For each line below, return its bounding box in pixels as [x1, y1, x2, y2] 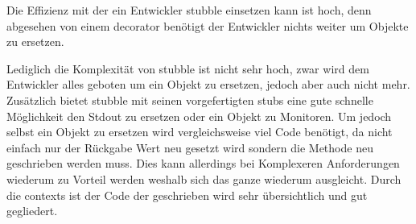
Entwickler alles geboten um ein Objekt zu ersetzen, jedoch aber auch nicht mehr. [6, 76, 410, 93]
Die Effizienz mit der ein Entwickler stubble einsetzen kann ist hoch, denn [6, 2, 372, 18]
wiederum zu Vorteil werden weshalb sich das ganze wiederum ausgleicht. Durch [6, 170, 402, 187]
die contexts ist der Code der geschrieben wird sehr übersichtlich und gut [6, 186, 368, 203]
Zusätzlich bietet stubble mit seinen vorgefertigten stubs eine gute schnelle [6, 91, 373, 108]
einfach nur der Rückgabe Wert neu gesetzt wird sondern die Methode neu [6, 139, 373, 156]
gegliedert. [6, 202, 58, 219]
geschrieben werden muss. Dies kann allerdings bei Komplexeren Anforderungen [6, 155, 400, 172]
